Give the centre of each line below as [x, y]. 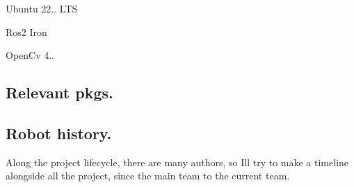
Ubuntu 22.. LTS [42, 8]
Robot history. [59, 133]
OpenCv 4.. [30, 55]
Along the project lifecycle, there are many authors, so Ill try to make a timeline [177, 162]
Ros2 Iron [26, 32]
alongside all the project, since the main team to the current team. [148, 176]
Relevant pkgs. [59, 92]
